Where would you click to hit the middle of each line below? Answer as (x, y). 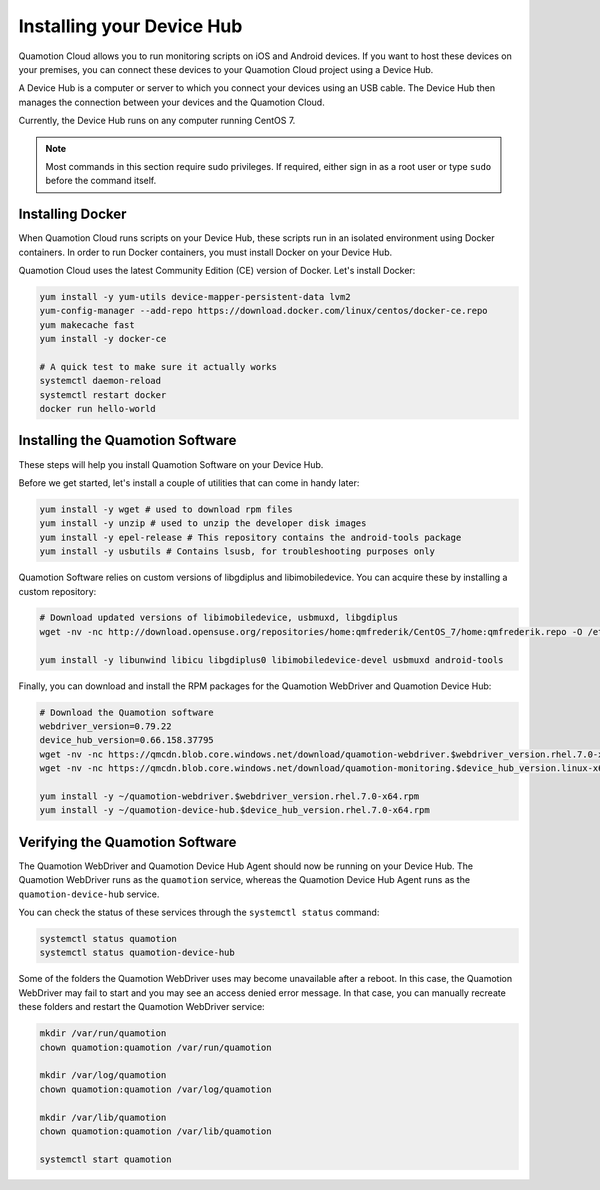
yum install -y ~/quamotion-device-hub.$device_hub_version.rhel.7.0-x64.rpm (234, 810)
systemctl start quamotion (105, 1159)
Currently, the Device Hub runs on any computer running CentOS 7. (157, 121)
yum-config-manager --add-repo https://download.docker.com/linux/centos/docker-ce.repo (264, 311)
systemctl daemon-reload (100, 381)
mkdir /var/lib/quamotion (103, 1117)
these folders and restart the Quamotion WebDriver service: (141, 1007)
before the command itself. (101, 181)
